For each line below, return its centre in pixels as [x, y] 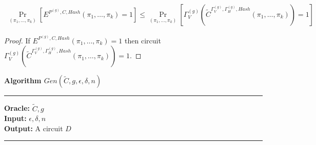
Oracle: [17, 108]
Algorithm [23, 80]
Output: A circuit [34, 128]
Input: [15, 118]
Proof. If [17, 40]
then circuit [143, 40]
